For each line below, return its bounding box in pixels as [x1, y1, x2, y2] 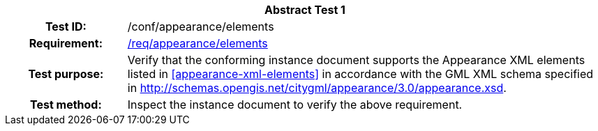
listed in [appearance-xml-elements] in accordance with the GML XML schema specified [127, 67, 594, 81]
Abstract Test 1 [264, 3, 345, 17]
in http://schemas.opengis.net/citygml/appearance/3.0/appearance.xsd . [127, 81, 507, 95]
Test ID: [45, 20, 87, 33]
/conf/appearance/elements [127, 20, 274, 33]
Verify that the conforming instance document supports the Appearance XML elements [127, 53, 585, 67]
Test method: [29, 98, 102, 111]
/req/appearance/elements [127, 36, 268, 50]
